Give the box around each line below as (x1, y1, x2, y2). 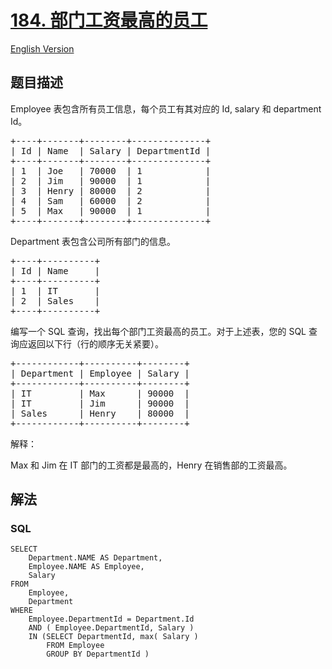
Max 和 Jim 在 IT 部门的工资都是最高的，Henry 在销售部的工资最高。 (10, 459, 293, 471)
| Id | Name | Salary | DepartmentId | (10, 145, 212, 156)
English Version (10, 42, 75, 55)
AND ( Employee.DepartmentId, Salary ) (28, 623, 195, 633)
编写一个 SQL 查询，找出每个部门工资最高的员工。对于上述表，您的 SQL (10, 325, 307, 337)
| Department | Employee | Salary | (10, 367, 190, 379)
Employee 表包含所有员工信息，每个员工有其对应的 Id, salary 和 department (10, 102, 322, 115)
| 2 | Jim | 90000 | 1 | (10, 175, 212, 186)
